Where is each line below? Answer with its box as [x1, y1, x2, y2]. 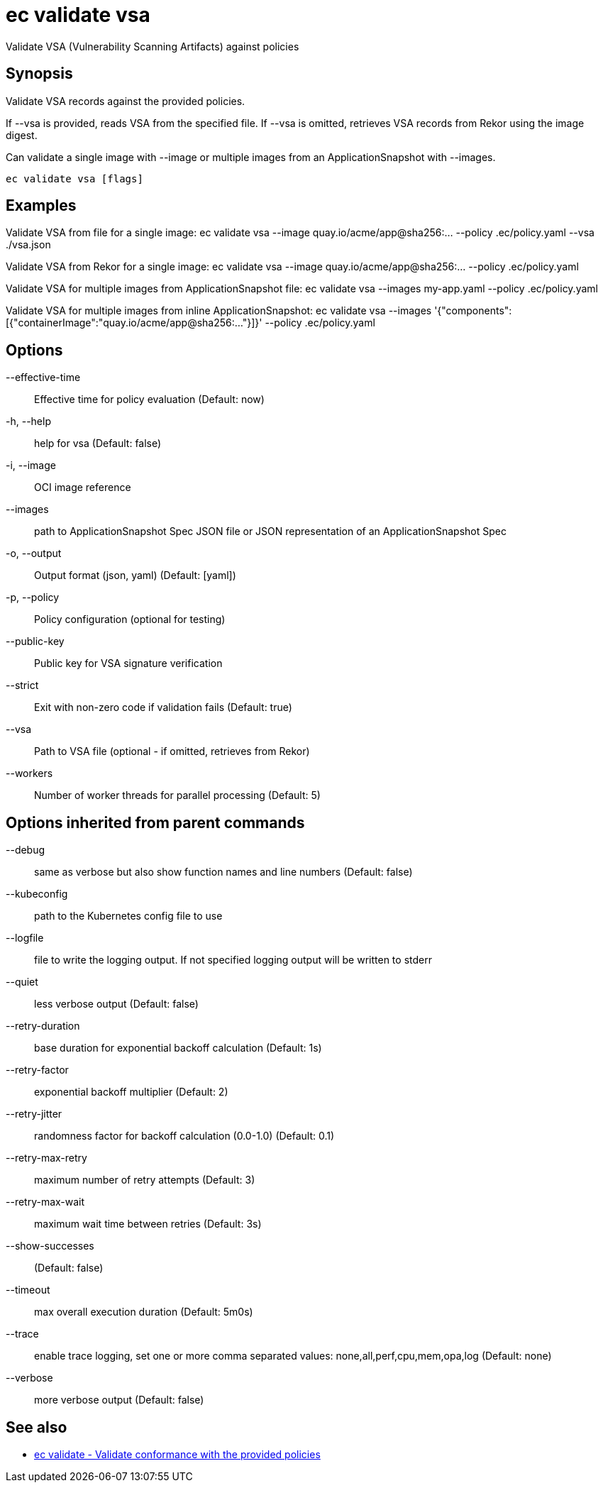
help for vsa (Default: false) [34, 437, 162, 450]
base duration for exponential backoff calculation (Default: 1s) [34, 1042, 322, 1054]
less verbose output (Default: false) [34, 998, 199, 1010]
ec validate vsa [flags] [6, 172, 143, 184]
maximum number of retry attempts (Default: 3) [34, 1174, 255, 1186]
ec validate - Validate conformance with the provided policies [34, 1448, 321, 1460]
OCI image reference [34, 481, 131, 494]
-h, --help [6, 415, 51, 428]
